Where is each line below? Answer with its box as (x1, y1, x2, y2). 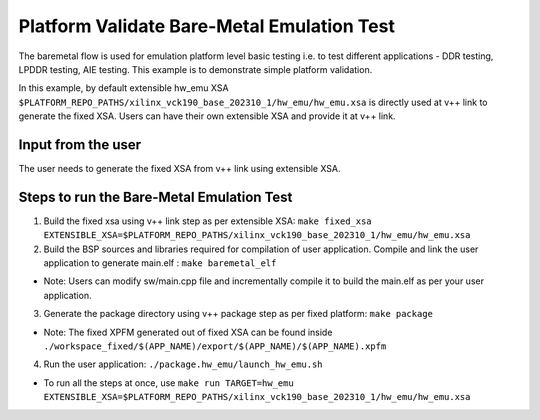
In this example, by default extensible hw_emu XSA (18, 82, 229, 94)
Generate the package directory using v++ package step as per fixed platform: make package (43, 308, 434, 320)
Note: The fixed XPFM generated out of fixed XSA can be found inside (43, 326, 333, 338)
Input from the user (18, 136, 142, 153)
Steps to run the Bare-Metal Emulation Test (18, 188, 293, 205)
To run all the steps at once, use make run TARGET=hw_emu (43, 376, 294, 389)
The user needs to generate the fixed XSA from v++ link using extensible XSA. (18, 163, 341, 175)
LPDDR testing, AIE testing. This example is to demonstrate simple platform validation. (18, 63, 373, 75)
